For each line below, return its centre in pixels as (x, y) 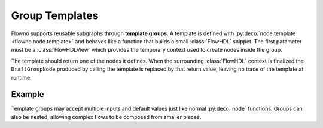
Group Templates (55, 15)
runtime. (22, 77)
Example (28, 94)
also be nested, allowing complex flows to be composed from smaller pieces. (106, 117)
